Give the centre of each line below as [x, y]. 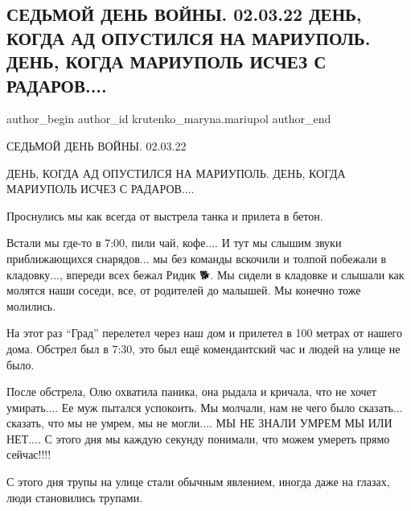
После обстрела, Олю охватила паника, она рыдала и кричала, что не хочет [191, 391]
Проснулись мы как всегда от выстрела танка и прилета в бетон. [165, 215]
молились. [31, 305]
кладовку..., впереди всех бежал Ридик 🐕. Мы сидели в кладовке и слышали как [205, 274]
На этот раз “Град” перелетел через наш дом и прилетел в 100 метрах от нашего [204, 333]
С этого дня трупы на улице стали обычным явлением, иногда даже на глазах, [198, 482]
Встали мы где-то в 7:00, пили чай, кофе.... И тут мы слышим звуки [174, 243]
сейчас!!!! [29, 454]
